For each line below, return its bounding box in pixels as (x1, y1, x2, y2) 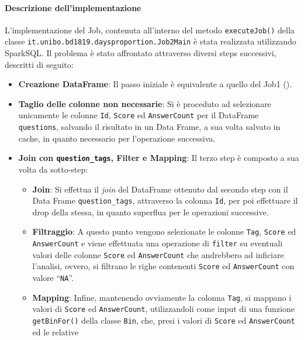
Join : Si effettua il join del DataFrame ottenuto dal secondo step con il (32, 183, 288, 195)
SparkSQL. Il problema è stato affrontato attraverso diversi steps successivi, (5, 47, 277, 59)
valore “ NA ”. (32, 272, 74, 284)
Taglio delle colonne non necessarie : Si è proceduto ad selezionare (18, 97, 271, 109)
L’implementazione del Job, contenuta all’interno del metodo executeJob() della (5, 23, 295, 36)
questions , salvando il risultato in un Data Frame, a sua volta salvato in (18, 121, 281, 133)
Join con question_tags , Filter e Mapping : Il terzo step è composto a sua (18, 152, 299, 164)
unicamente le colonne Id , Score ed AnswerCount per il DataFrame (18, 109, 259, 121)
